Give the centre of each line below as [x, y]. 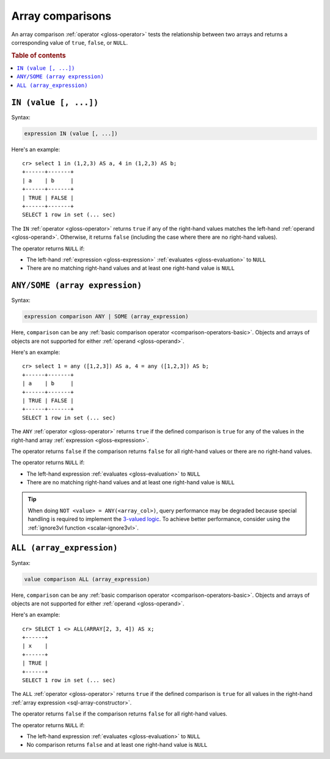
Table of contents [39, 55]
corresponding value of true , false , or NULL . [70, 42]
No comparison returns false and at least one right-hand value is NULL [117, 745]
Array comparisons [61, 16]
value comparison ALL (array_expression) [87, 579]
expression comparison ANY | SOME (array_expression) [106, 316]
